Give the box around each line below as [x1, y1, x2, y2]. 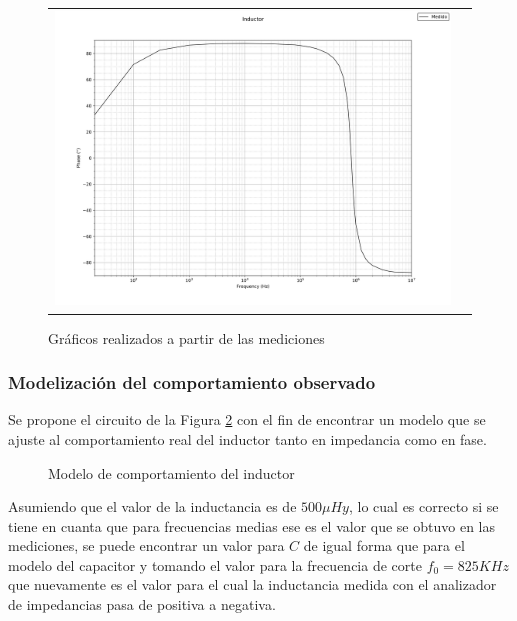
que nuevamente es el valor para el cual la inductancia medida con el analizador [8, 574, 497, 595]
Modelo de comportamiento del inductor [48, 462, 295, 483]
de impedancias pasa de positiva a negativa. [8, 594, 276, 615]
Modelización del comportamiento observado [8, 370, 376, 395]
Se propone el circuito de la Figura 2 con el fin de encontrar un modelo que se [8, 409, 486, 430]
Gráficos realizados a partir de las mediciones [48, 327, 325, 348]
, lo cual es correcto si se [348, 496, 499, 517]
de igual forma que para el [303, 535, 465, 556]
